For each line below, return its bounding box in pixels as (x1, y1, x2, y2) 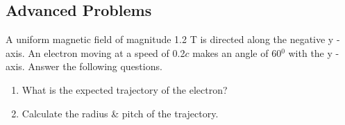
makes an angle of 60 (192, 45, 282, 60)
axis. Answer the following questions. (6, 59, 162, 74)
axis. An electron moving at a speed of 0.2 (6, 45, 185, 60)
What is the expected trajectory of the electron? (22, 82, 228, 97)
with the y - (288, 45, 339, 60)
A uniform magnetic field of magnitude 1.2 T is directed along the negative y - (6, 32, 340, 47)
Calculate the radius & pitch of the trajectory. (22, 106, 219, 120)
